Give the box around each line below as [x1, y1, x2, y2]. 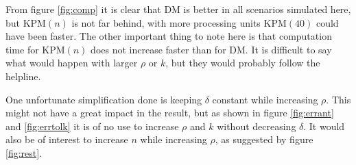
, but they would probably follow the [165, 55, 320, 70]
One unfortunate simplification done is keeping [5, 92, 202, 106]
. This [326, 92, 351, 106]
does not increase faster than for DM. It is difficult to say [91, 42, 332, 56]
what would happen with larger [5, 55, 138, 70]
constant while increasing [212, 92, 318, 106]
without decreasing [217, 118, 296, 133]
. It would [303, 118, 345, 133]
